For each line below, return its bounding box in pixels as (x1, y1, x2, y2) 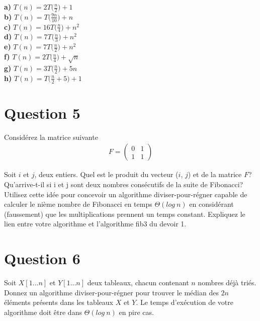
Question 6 (4, 248, 80, 269)
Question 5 (4, 102, 80, 123)
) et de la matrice (188, 169, 242, 180)
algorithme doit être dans (4, 306, 82, 317)
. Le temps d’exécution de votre (136, 297, 233, 307)
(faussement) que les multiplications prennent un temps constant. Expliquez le (4, 208, 245, 219)
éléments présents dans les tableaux (4, 297, 113, 307)
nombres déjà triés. (198, 277, 256, 287)
